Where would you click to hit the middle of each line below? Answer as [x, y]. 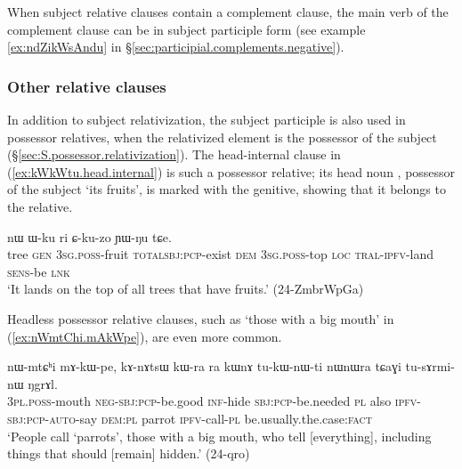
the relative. [40, 206]
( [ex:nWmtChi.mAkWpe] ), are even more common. [145, 336]
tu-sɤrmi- [430, 366]
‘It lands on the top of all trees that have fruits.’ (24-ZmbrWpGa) [186, 289]
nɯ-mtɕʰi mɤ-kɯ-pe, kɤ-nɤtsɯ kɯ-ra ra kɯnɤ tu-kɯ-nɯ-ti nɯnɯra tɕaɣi [204, 366]
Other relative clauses [87, 86]
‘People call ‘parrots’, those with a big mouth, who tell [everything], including [219, 436]
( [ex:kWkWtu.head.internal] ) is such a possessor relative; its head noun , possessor [231, 171]
